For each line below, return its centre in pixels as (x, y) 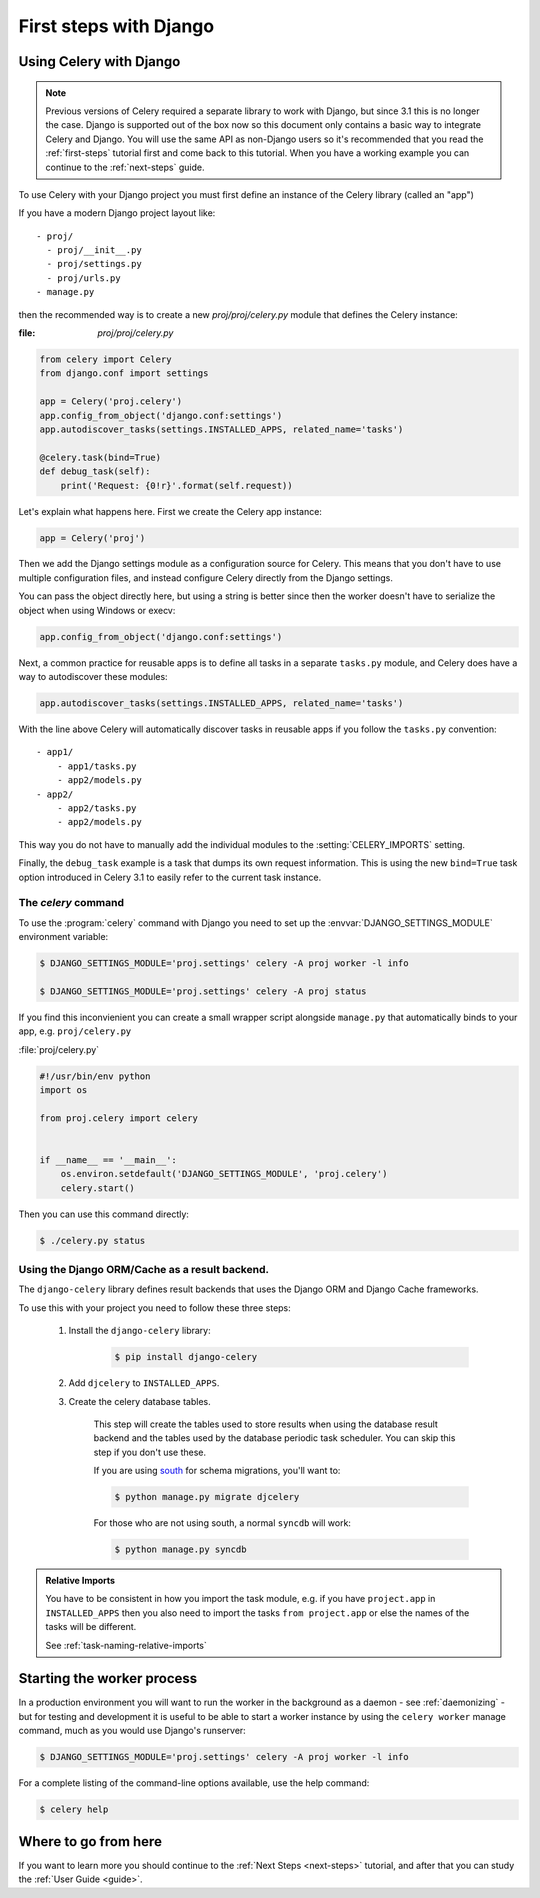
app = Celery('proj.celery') (111, 401)
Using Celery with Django (99, 61)
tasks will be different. (91, 1627)
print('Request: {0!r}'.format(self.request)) (177, 485)
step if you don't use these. (150, 1452)
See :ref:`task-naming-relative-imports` (126, 1645)
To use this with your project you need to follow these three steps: (155, 1307)
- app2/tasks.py (96, 808)
